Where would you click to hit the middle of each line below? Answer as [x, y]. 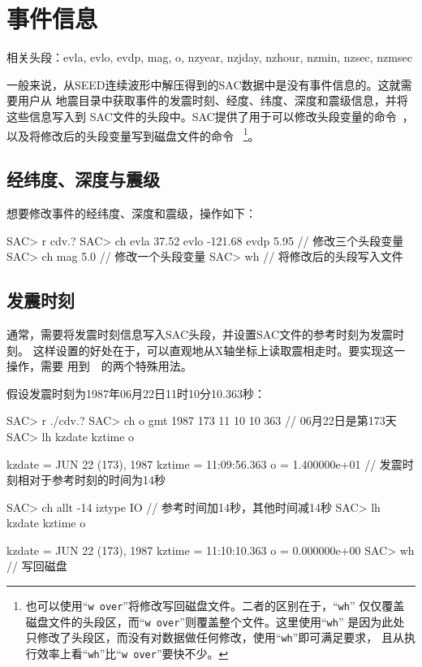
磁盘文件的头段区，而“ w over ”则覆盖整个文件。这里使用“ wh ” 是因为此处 [215, 621]
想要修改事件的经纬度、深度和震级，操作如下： [131, 212]
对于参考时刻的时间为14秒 [97, 480]
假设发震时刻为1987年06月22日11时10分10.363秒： [136, 393]
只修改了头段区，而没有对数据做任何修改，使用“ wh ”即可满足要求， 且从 [215, 637]
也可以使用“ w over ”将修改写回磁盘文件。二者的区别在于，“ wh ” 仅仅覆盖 [215, 606]
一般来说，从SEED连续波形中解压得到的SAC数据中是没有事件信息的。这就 [204, 84]
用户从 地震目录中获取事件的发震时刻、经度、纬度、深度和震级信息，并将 [213, 100]
